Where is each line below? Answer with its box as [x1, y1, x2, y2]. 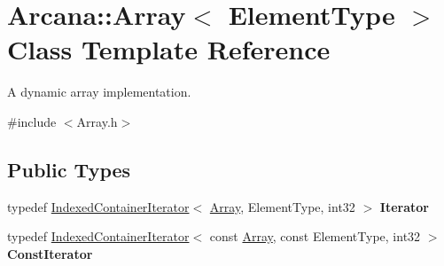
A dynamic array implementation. [7, 82, 191, 101]
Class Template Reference [7, 31, 331, 67]
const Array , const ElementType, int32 [209, 227, 421, 246]
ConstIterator [7, 244, 93, 262]
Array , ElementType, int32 [209, 197, 355, 215]
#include [7, 112, 57, 130]
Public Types [7, 155, 131, 183]
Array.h [76, 112, 118, 130]
